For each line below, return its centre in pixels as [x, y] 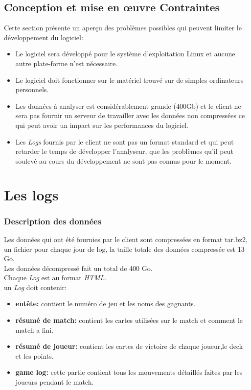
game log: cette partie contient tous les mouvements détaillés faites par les [129, 372]
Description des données [53, 221]
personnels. [32, 89]
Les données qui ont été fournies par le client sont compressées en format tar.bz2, [126, 239]
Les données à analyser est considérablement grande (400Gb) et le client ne [128, 106]
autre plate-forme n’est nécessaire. [67, 63]
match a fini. [34, 329]
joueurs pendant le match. [55, 382]
